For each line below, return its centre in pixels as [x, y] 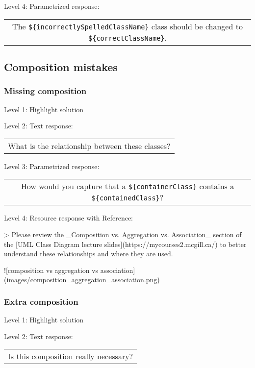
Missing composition [45, 91]
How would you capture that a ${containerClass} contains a [127, 186]
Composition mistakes [61, 66]
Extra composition [41, 301]
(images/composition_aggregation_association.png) [82, 280]
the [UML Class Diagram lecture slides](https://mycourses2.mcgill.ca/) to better [125, 244]
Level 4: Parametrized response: [52, 6]
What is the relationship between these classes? [89, 146]
